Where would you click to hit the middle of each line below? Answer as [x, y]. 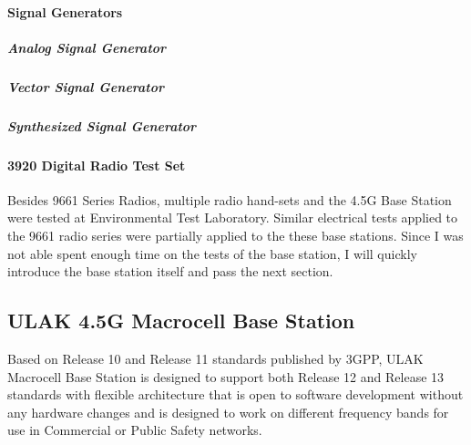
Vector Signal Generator [86, 86]
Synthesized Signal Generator [102, 125]
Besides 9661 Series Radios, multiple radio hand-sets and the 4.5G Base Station [230, 199]
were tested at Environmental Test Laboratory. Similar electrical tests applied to [233, 217]
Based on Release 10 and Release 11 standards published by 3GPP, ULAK [215, 359]
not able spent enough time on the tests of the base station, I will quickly [212, 253]
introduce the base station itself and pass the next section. [170, 271]
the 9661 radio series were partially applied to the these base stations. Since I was [235, 236]
